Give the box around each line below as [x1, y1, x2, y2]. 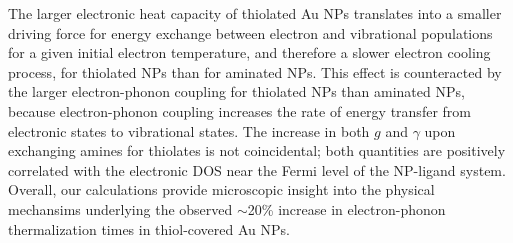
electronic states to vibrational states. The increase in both [8, 120, 370, 141]
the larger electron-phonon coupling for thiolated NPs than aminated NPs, [8, 81, 465, 102]
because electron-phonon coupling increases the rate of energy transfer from [8, 100, 471, 121]
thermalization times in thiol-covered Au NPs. [8, 218, 290, 239]
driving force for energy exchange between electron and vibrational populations [8, 22, 493, 43]
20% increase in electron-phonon [247, 198, 446, 219]
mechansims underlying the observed [8, 198, 233, 219]
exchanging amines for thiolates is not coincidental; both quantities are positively [8, 140, 506, 161]
